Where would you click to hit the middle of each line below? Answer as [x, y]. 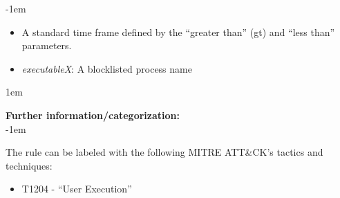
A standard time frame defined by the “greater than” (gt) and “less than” [178, 31]
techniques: [29, 165]
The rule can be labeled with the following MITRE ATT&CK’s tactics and [164, 152]
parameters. [47, 45]
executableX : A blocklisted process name [107, 68]
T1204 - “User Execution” [77, 189]
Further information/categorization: [93, 115]
